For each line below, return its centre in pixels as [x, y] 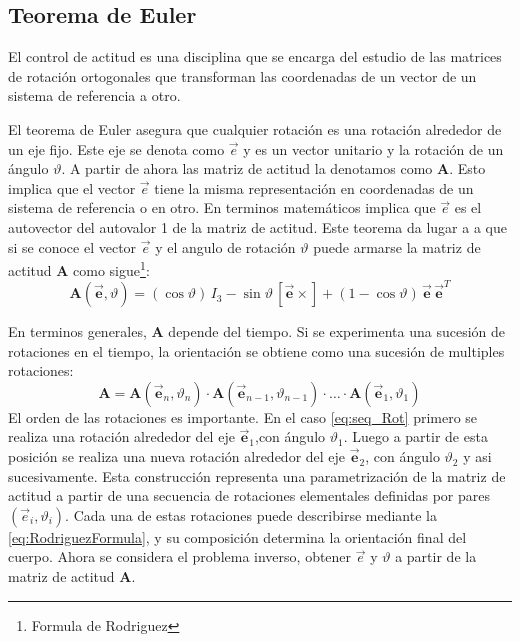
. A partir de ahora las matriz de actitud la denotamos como [247, 168]
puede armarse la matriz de [397, 246]
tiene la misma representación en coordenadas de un [314, 187]
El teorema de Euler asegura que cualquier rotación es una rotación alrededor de [255, 128]
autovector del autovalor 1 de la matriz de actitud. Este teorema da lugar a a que [257, 226]
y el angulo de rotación [225, 246]
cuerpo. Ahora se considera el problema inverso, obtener [180, 556]
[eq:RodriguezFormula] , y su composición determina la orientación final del [237, 536]
